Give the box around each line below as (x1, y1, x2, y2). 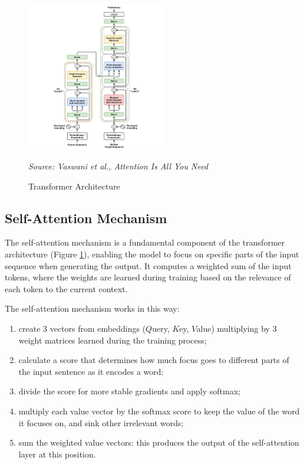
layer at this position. (18, 447, 96, 460)
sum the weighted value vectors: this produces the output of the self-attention (18, 436, 299, 449)
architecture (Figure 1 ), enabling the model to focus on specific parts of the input (5, 247, 299, 260)
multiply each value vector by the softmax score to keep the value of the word (18, 404, 300, 417)
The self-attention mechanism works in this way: (5, 302, 180, 315)
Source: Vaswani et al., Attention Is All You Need (28, 160, 209, 172)
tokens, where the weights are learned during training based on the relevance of (5, 271, 291, 283)
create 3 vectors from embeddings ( (18, 322, 146, 334)
